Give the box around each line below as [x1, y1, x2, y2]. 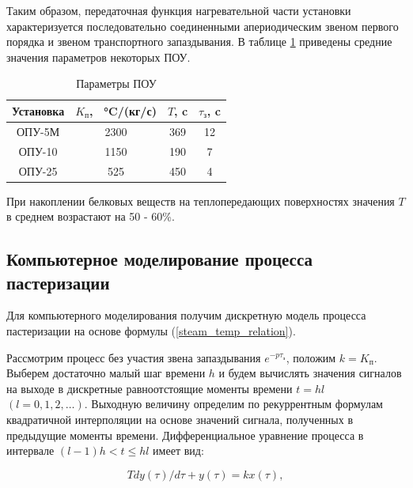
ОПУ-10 [18, 142, 58, 159]
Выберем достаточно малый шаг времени [6, 365, 206, 381]
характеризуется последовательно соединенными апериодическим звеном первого [6, 17, 399, 34]
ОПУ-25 [18, 162, 58, 179]
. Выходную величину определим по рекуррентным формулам [84, 395, 383, 412]
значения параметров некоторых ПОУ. [6, 48, 191, 65]
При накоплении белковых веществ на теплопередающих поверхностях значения [6, 192, 395, 209]
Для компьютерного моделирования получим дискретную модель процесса [6, 307, 366, 323]
